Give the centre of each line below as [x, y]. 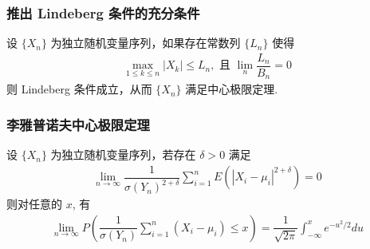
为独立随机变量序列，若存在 [123, 154]
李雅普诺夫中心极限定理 [78, 124]
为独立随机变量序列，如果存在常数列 [146, 43]
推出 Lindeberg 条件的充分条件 [103, 12]
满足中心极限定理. [232, 89]
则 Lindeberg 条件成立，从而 [79, 89]
